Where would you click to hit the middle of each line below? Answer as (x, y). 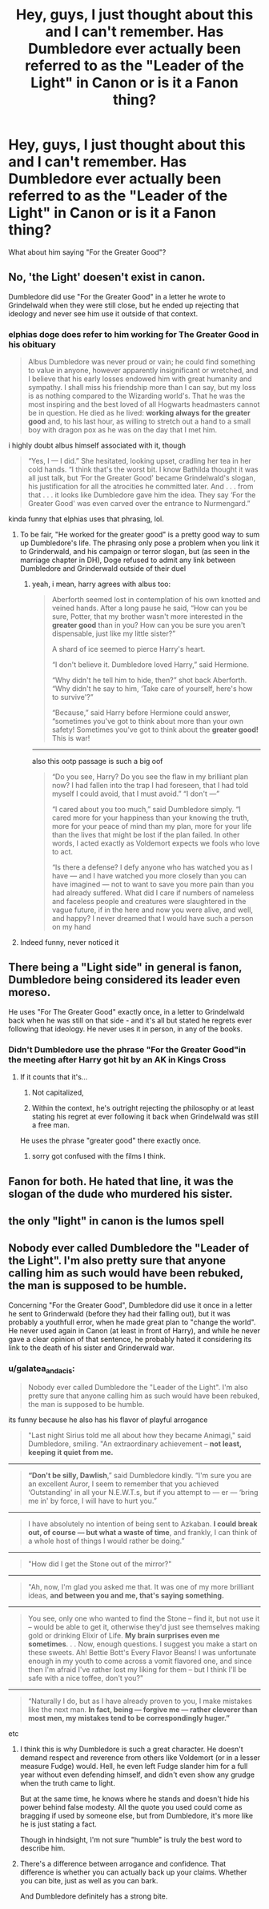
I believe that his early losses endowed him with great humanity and (140, 379)
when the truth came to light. (68, 1783)
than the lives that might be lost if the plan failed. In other (146, 835)
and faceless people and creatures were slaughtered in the (149, 902)
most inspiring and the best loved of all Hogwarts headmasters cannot (144, 404)
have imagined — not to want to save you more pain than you (153, 884)
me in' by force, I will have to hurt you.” (92, 1501)
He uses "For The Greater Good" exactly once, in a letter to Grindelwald (126, 1011)
